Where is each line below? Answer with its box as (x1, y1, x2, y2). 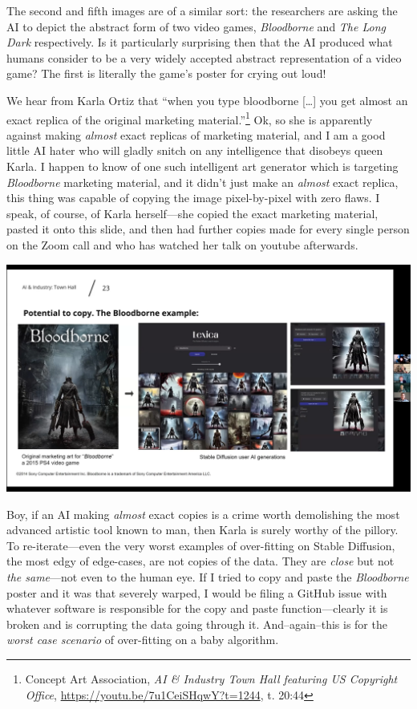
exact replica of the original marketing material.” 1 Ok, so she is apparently (6, 108, 373, 128)
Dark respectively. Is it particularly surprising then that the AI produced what (6, 34, 393, 51)
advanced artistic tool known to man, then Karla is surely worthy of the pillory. (6, 521, 399, 538)
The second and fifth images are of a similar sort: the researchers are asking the (6, 2, 398, 18)
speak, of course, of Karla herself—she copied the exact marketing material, (6, 205, 379, 221)
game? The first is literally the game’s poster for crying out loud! (6, 65, 326, 82)
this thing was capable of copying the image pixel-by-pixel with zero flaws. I (6, 189, 380, 206)
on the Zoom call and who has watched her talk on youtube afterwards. (6, 236, 358, 253)
